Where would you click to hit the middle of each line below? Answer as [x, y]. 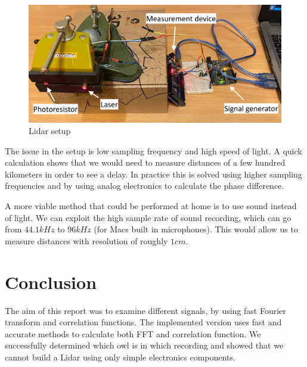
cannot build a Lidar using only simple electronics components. [120, 357]
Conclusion [51, 282]
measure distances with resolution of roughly [86, 240]
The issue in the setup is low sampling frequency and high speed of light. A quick [153, 150]
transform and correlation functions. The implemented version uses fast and [143, 322]
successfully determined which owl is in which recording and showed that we [144, 345]
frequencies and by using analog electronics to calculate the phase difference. [145, 186]
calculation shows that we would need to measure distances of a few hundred [145, 162]
